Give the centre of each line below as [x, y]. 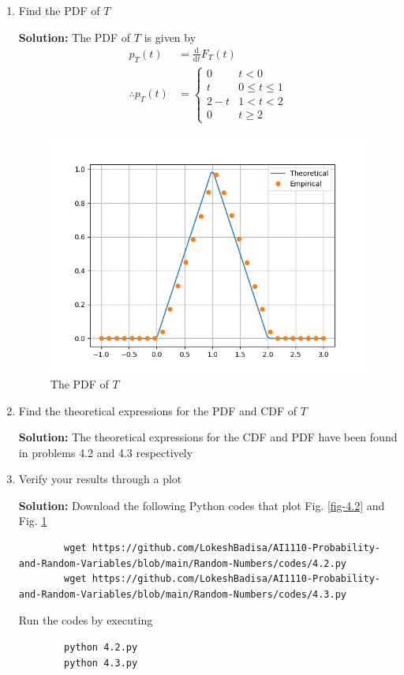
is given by [170, 37]
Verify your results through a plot [100, 479]
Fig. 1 [33, 521]
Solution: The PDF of [75, 37]
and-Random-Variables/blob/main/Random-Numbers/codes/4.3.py [183, 594]
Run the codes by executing [86, 620]
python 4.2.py [101, 648]
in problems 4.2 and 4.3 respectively [106, 452]
